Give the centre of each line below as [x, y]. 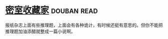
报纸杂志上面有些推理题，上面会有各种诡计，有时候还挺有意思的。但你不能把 [84, 25]
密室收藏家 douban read [51, 10]
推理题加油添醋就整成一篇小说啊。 [40, 31]
